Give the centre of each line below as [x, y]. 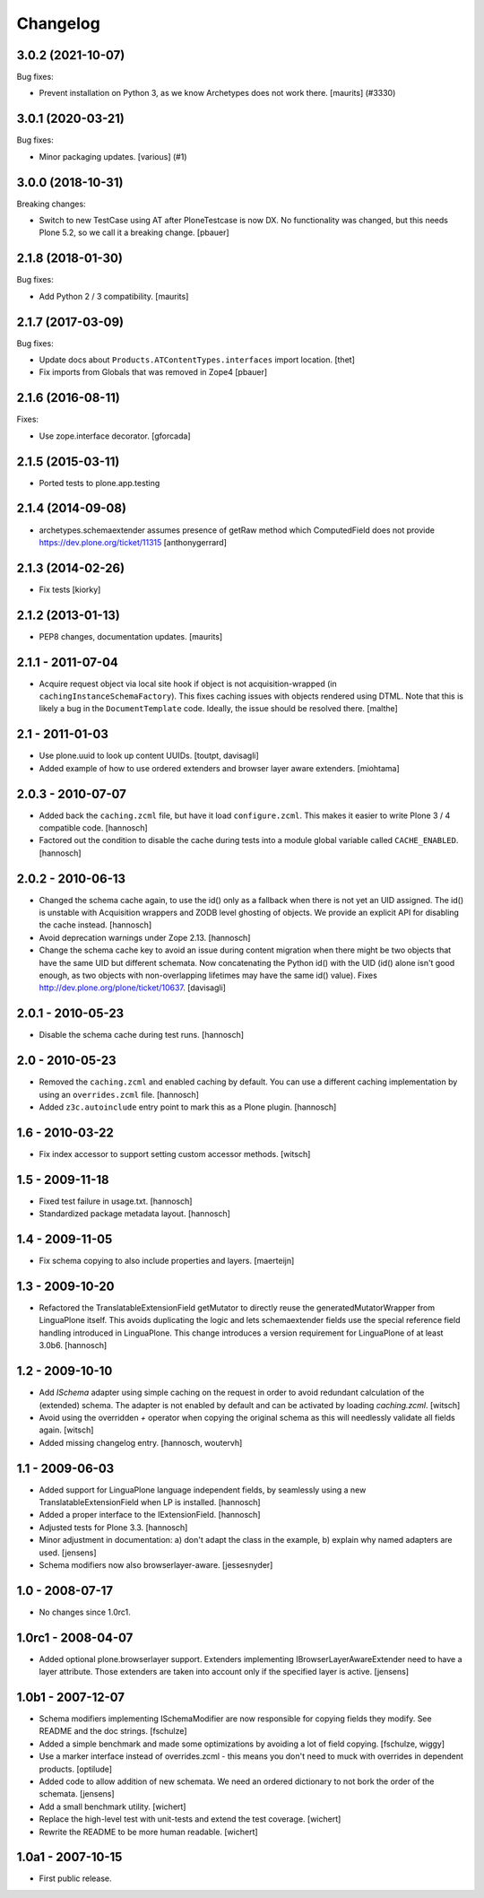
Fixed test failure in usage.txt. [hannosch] [116, 1201]
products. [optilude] [75, 1769]
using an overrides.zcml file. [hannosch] [119, 1094]
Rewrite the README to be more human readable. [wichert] [149, 1832]
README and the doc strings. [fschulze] [113, 1731]
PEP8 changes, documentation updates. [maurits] [131, 636]
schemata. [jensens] [77, 1794]
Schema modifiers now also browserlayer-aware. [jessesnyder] [156, 1564]
